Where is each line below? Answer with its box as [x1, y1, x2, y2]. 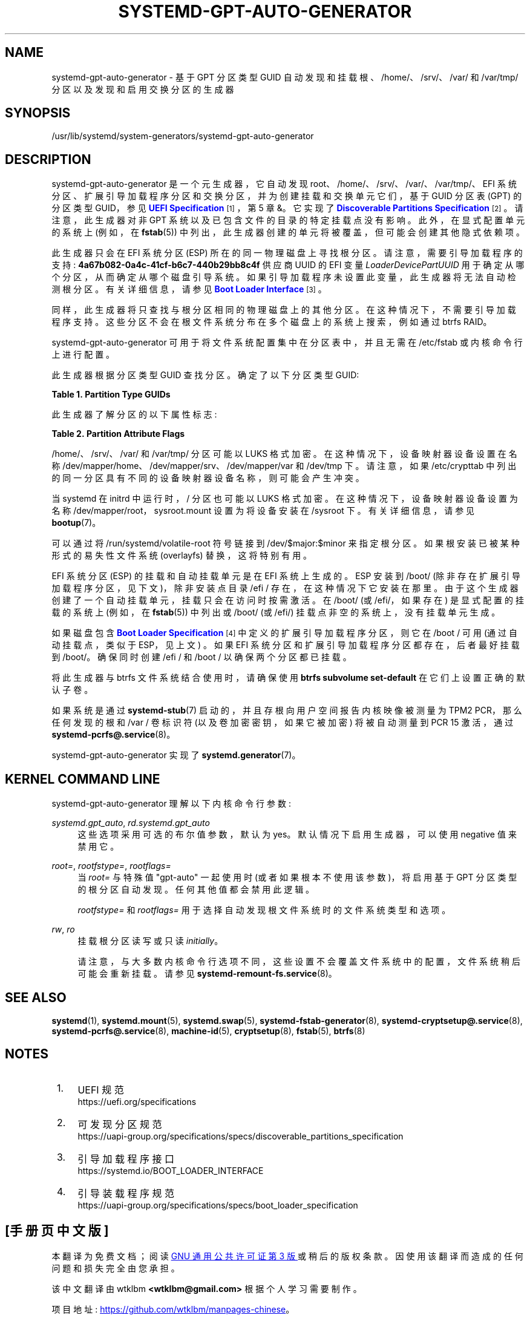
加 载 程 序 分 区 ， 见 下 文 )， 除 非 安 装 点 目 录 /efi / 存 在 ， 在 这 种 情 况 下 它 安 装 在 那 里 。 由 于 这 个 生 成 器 [51, 583, 519, 594]
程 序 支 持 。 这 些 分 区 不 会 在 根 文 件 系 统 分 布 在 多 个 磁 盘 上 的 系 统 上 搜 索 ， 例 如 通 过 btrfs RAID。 [51, 316, 492, 327]
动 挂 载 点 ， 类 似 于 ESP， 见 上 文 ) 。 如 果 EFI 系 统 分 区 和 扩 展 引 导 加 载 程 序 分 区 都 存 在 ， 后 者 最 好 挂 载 [51, 640, 520, 651]
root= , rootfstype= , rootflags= [51, 861, 171, 871]
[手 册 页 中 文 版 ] [5, 1223, 109, 1239]
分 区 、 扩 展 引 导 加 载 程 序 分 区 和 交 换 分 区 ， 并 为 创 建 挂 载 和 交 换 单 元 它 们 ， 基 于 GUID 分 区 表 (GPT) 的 [51, 191, 522, 202]
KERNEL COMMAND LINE [5, 771, 160, 787]
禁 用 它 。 [77, 841, 119, 852]
